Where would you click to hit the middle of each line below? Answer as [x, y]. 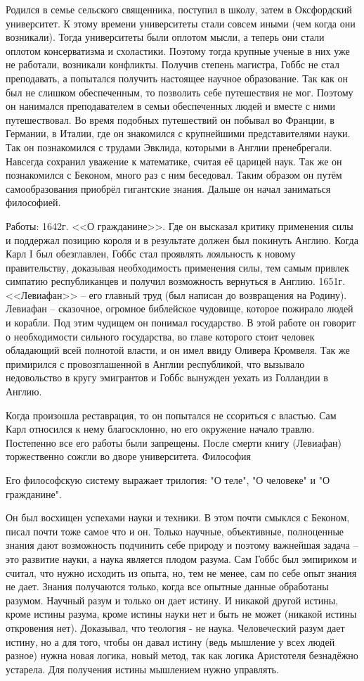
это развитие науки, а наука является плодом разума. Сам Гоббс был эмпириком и [181, 558]
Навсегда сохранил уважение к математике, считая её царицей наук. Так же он [174, 161]
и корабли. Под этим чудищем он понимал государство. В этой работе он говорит [181, 323]
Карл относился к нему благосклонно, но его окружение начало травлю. [160, 429]
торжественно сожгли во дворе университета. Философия [129, 456]
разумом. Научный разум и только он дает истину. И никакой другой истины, [172, 600]
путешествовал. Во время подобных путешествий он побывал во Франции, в [170, 119]
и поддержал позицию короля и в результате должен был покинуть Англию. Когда [182, 240]
